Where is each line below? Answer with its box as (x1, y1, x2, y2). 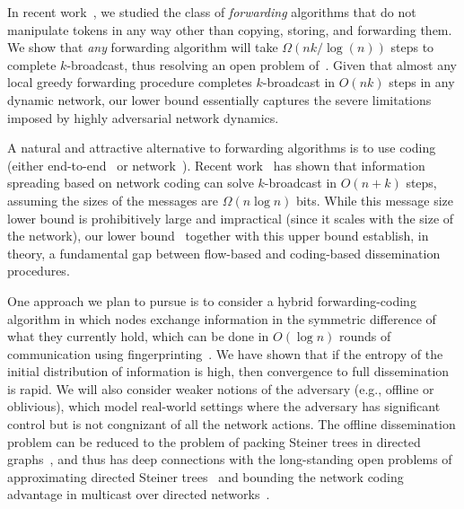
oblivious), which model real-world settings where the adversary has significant (7, 397, 441, 416)
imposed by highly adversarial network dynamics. (7, 108, 279, 127)
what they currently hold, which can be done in (7, 327, 269, 346)
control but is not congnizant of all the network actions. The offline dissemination (7, 415, 456, 434)
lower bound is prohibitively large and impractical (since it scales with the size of (7, 208, 454, 227)
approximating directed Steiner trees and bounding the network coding (7, 467, 404, 486)
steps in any (389, 73, 455, 92)
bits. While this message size (296, 190, 454, 209)
